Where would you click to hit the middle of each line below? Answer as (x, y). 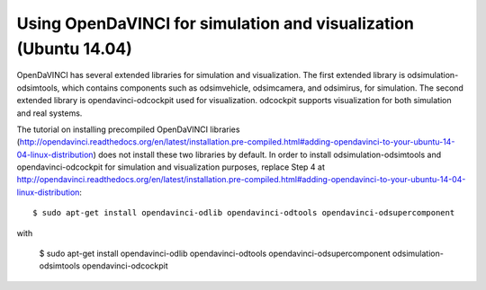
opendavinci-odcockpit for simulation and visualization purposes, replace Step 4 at (171, 167)
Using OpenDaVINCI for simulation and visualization (215, 23)
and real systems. (49, 113)
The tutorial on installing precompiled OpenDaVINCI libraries (128, 129)
